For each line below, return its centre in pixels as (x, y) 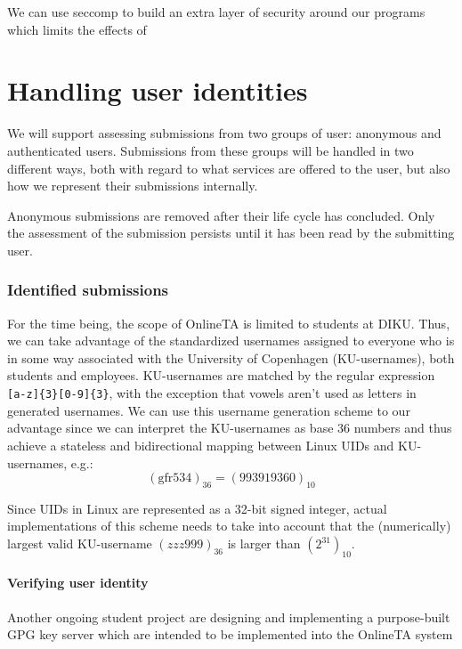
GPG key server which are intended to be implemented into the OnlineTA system (230, 634)
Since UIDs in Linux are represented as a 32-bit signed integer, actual (197, 508)
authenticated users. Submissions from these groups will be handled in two (211, 150)
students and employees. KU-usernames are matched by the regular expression (221, 375)
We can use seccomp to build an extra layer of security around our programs (216, 12)
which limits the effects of (77, 29)
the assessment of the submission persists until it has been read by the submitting (231, 233)
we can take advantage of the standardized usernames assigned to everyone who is (231, 341)
